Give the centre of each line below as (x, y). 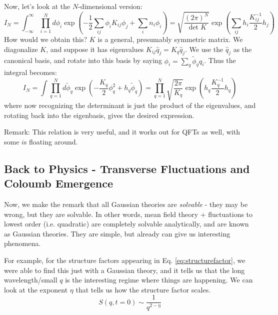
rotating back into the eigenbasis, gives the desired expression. (99, 115)
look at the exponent (36, 289)
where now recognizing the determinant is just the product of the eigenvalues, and (130, 105)
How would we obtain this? (46, 39)
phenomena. (22, 243)
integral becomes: (30, 72)
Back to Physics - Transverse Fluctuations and (127, 168)
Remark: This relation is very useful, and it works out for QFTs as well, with (122, 132)
